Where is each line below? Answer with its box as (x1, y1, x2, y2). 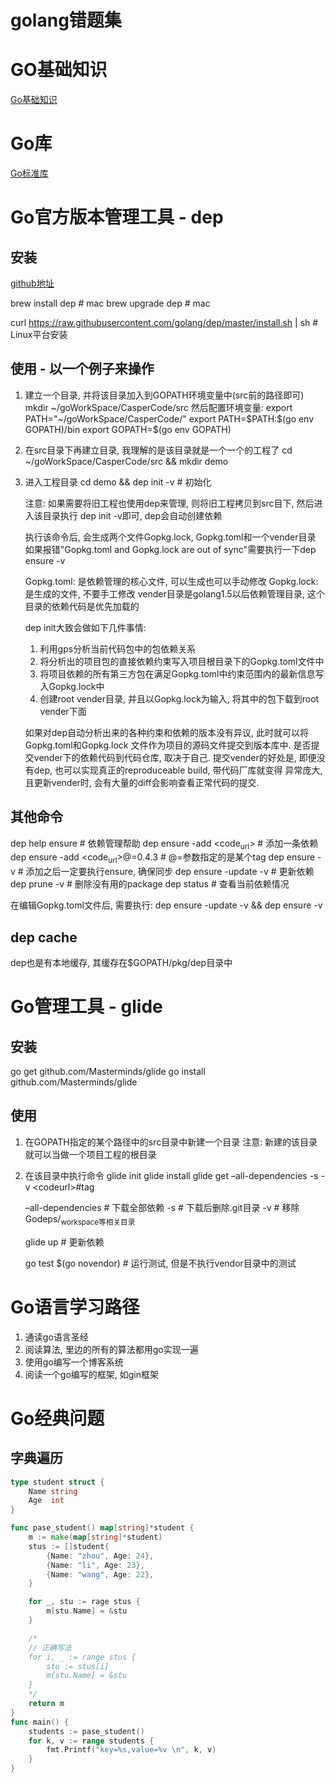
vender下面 (39, 705, 87, 717)
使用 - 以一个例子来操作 (10, 361, 155, 378)
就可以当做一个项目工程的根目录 (24, 1148, 157, 1160)
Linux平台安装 (10, 329, 68, 341)
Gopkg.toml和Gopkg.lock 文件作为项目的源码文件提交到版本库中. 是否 (24, 739, 312, 751)
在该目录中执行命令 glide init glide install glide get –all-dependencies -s (24, 1169, 319, 1181)
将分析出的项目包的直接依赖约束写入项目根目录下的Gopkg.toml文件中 (39, 655, 325, 667)
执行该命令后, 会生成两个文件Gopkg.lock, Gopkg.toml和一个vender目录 (24, 531, 317, 543)
